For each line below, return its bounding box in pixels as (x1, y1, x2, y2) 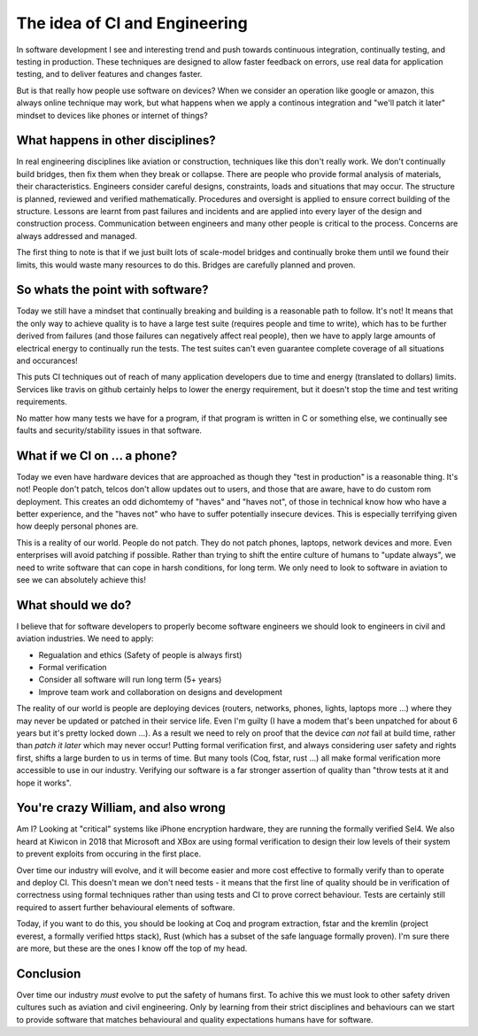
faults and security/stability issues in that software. (16, 425, 203, 436)
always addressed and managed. (16, 230, 137, 241)
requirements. (16, 397, 68, 407)
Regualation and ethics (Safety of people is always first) (38, 649, 243, 660)
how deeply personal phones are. (16, 521, 139, 531)
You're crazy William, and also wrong (16, 800, 226, 816)
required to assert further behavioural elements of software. (16, 901, 235, 912)
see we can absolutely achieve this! (16, 574, 146, 584)
